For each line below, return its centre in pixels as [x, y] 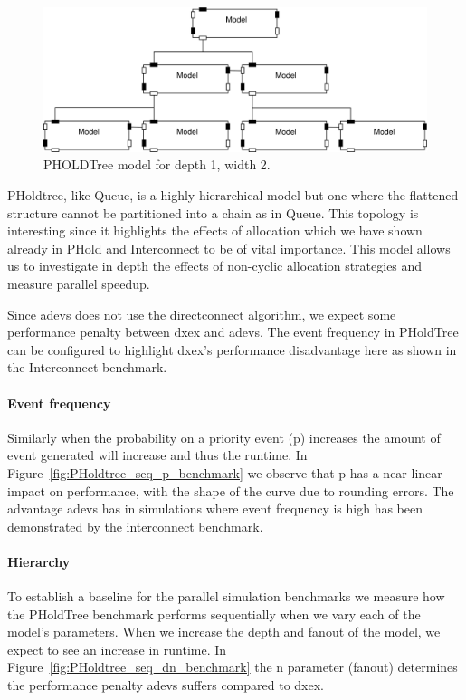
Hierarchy [39, 561]
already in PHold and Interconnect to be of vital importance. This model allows [229, 248]
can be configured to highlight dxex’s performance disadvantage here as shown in [232, 349]
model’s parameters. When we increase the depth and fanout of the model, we [224, 632]
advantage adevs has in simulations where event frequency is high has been [215, 508]
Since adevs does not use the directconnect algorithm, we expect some [202, 314]
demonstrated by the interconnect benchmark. [135, 526]
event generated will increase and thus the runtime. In [157, 455]
